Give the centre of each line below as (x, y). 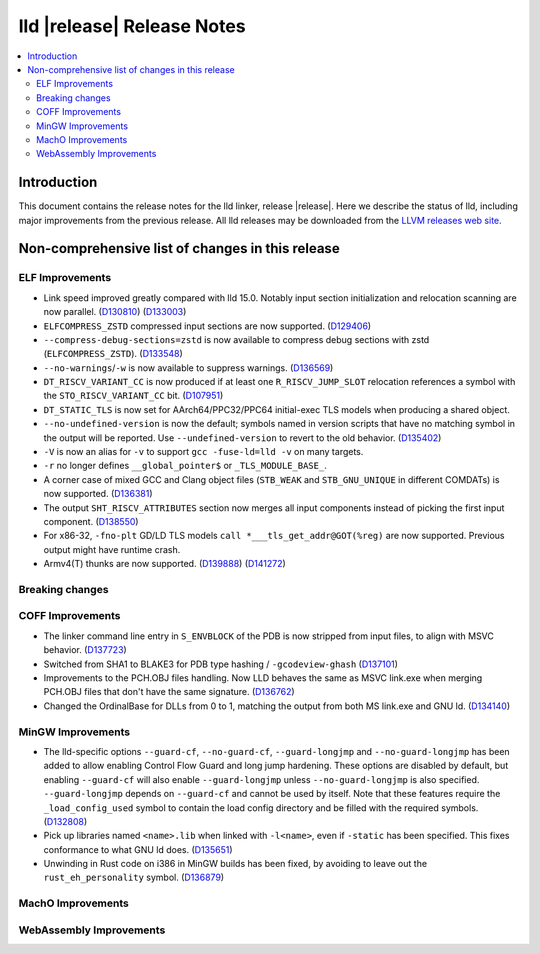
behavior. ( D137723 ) (85, 650)
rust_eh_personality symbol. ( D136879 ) (134, 877)
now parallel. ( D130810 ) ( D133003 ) (115, 312)
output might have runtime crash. (112, 549)
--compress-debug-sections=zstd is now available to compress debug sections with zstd (236, 339)
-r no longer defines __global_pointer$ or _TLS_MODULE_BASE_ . (185, 466)
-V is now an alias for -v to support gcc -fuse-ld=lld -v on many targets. (203, 452)
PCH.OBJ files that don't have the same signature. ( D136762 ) (169, 692)
